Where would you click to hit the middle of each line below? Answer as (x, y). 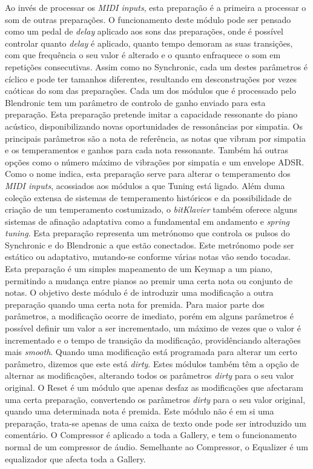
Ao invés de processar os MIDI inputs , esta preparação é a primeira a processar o (156, 7)
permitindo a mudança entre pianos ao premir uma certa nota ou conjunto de (149, 280)
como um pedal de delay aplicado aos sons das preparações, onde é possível (144, 31)
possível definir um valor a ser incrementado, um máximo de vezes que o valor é (153, 328)
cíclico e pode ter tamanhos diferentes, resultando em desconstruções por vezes (151, 78)
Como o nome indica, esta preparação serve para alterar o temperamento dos (148, 174)
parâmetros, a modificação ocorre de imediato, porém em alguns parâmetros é (149, 316)
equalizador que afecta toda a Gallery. (75, 458)
